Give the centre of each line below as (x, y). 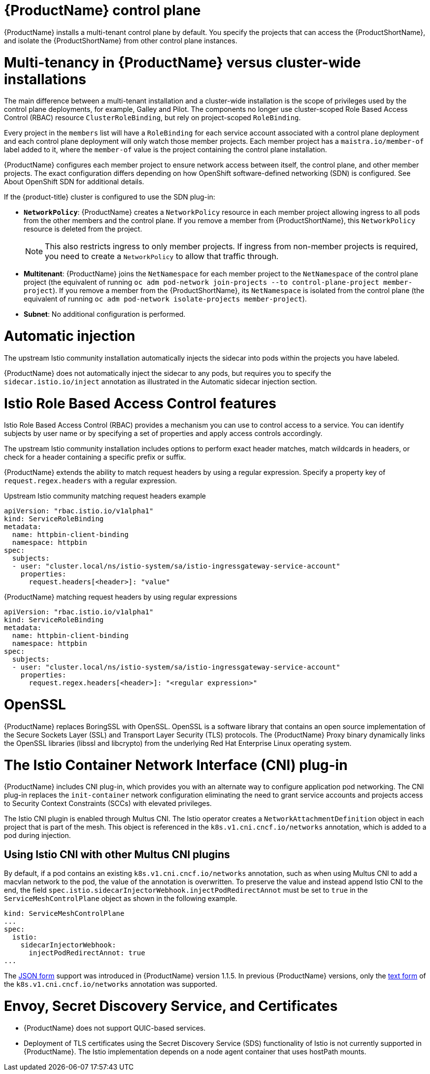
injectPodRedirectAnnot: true (87, 953)
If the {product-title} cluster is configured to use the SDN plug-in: (110, 197)
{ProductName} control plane (102, 10)
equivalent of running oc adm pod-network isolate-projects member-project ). (165, 299)
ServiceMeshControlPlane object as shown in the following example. (121, 899)
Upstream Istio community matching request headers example (105, 496)
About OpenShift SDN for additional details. (74, 182)
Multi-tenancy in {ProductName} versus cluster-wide (182, 62)
